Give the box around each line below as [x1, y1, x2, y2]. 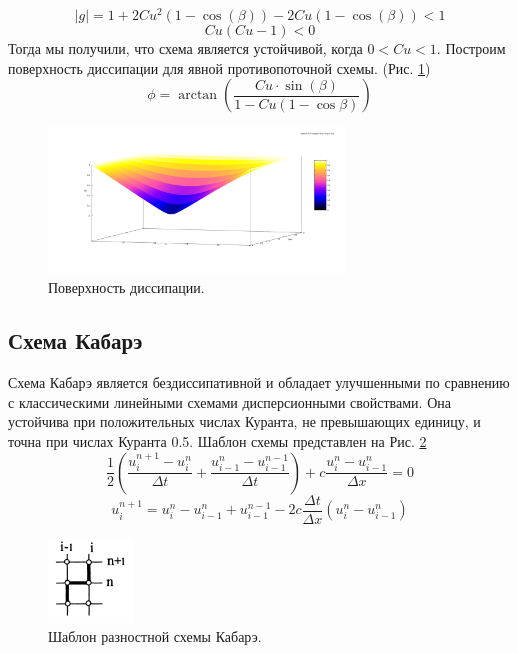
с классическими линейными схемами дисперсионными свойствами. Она [8, 391, 451, 412]
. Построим [436, 38, 506, 59]
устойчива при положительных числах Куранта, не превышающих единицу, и [8, 411, 481, 432]
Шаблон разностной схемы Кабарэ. [48, 626, 262, 647]
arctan [178, 88, 218, 103]
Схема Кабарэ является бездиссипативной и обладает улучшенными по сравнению [8, 372, 510, 393]
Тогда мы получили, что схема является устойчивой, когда [8, 38, 363, 59]
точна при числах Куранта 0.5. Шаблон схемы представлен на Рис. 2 [8, 431, 427, 452]
